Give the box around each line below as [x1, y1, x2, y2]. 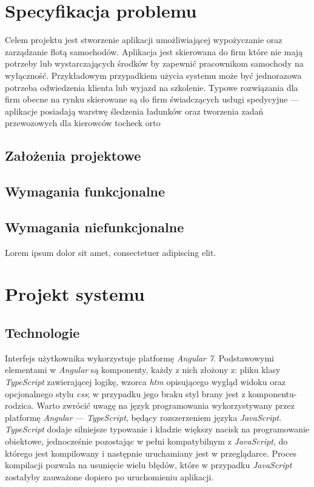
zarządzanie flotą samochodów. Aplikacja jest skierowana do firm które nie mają [5, 45, 303, 58]
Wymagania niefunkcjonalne [5, 217, 184, 236]
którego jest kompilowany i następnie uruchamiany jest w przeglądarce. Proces [5, 446, 296, 459]
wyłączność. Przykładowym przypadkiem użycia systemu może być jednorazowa [5, 69, 302, 81]
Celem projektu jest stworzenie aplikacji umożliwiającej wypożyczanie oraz [5, 33, 282, 46]
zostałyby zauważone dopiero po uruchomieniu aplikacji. [5, 470, 214, 483]
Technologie [5, 323, 80, 341]
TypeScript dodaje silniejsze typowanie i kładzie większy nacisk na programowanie [5, 423, 310, 435]
